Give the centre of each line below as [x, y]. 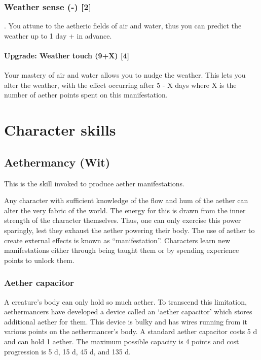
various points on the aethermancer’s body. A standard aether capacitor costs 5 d [131, 331]
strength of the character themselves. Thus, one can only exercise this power [123, 220]
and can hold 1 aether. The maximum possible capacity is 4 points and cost [122, 341]
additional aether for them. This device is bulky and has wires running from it [126, 321]
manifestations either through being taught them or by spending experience [122, 250]
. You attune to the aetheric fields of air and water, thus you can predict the [123, 26]
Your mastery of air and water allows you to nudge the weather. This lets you [125, 75]
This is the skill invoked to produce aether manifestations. [94, 183]
